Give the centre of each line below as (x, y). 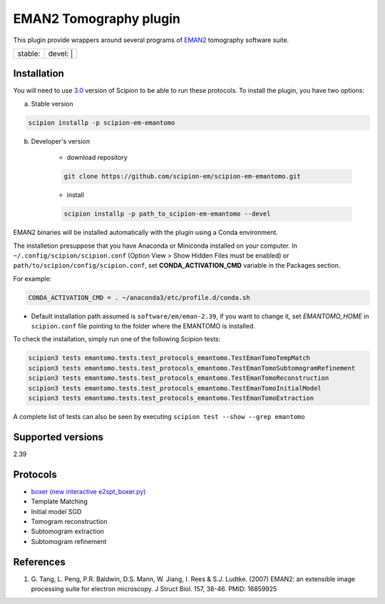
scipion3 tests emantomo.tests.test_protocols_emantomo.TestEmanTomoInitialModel (175, 388)
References (39, 562)
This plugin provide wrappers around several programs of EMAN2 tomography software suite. (151, 40)
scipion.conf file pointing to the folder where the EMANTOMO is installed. (143, 326)
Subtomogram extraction (68, 531)
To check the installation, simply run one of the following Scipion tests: (117, 339)
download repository (97, 158)
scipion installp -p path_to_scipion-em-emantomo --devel (167, 214)
